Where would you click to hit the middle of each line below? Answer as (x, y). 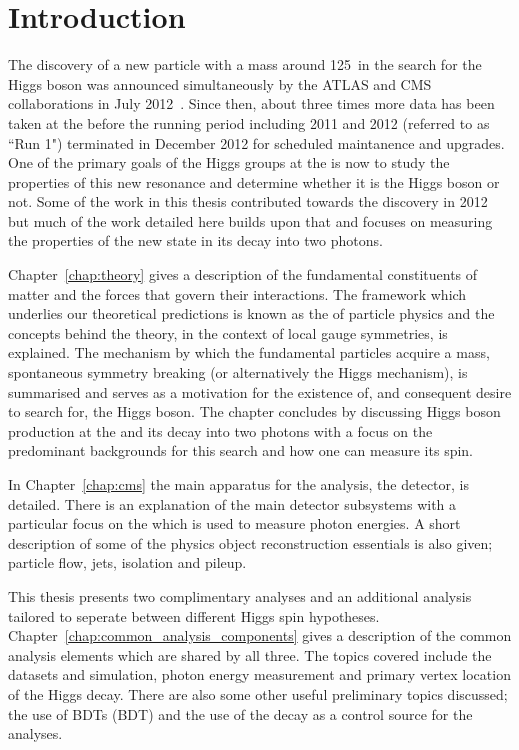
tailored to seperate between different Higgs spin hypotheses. (194, 615)
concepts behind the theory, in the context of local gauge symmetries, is (228, 332)
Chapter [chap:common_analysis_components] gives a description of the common (260, 635)
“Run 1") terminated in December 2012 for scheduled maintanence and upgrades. (256, 142)
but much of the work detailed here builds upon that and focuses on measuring (250, 220)
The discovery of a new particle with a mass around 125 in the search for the (245, 64)
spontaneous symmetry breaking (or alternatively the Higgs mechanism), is (238, 372)
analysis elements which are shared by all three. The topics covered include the (250, 654)
